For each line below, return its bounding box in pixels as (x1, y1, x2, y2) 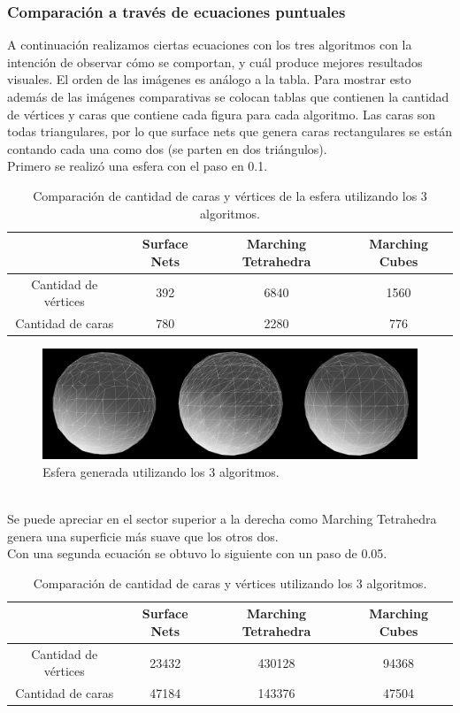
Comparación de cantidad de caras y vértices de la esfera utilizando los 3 (33, 186, 427, 204)
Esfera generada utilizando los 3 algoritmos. (42, 462, 280, 480)
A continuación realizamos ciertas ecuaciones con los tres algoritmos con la (7, 35, 412, 54)
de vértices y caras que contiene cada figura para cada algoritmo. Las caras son (7, 104, 436, 123)
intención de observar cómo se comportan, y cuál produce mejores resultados (7, 52, 423, 71)
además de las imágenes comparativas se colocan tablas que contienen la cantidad (7, 88, 449, 105)
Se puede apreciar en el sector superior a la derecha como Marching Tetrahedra (7, 509, 437, 527)
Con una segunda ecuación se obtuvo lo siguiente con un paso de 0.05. (7, 544, 387, 563)
